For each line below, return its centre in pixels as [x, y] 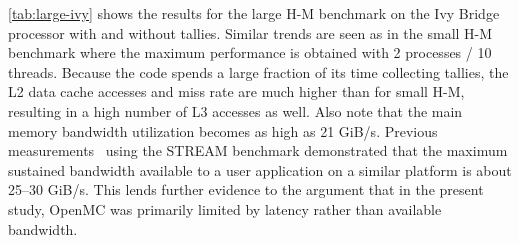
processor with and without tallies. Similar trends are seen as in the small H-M [250, 32]
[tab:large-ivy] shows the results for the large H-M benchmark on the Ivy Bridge [254, 13]
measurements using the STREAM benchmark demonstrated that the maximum [258, 150]
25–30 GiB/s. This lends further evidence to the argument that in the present [246, 189]
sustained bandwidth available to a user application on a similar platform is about [260, 169]
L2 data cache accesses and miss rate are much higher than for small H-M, [236, 91]
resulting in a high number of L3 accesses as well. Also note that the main [235, 110]
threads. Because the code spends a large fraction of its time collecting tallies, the [258, 71]
